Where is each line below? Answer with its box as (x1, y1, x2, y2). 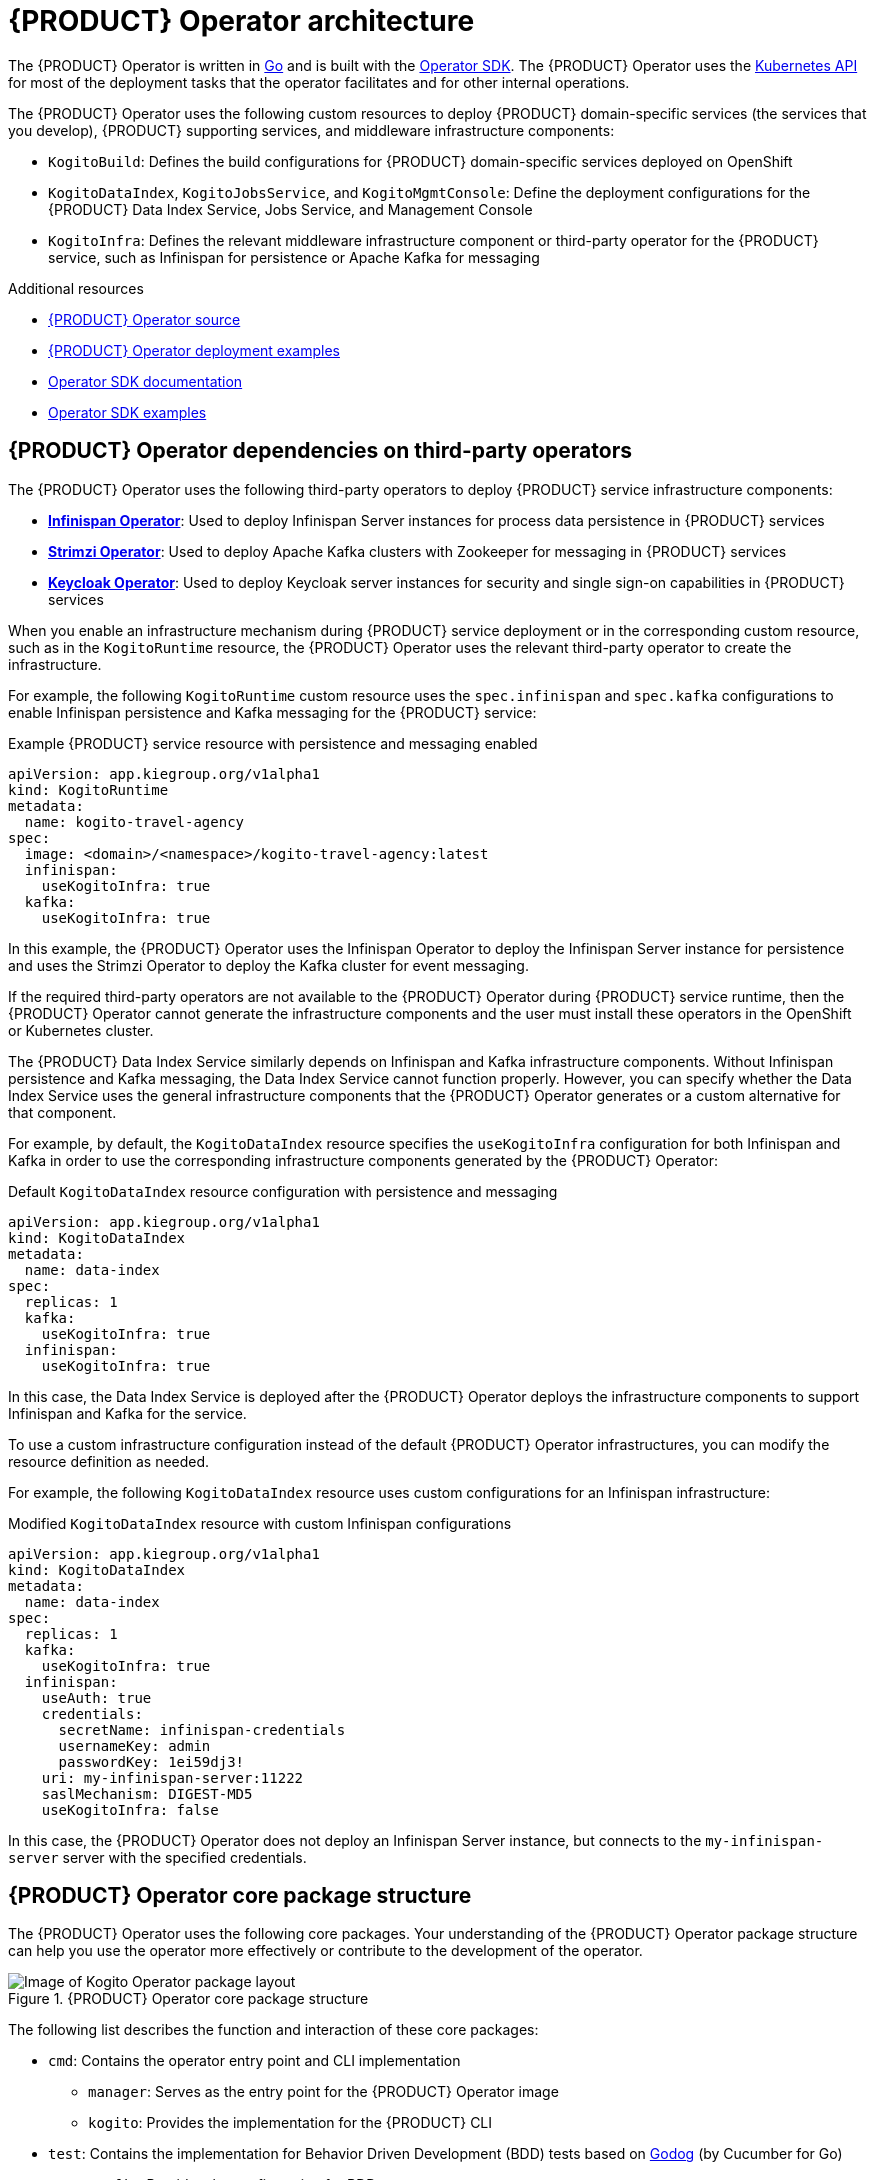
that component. (8, 1103, 117, 1121)
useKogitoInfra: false (41, 1801, 219, 1818)
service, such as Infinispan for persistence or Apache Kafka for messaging (48, 248, 540, 266)
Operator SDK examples (48, 403, 207, 421)
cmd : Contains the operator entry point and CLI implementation (48, 2052, 461, 2070)
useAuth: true (41, 1689, 152, 1706)
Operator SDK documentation (48, 372, 243, 390)
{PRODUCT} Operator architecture (8, 4, 475, 38)
